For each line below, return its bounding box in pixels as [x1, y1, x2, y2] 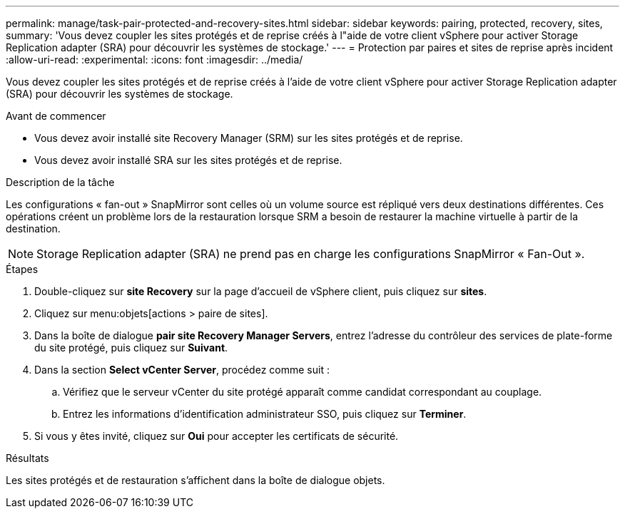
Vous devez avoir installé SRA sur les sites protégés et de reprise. [34, 154, 342, 166]
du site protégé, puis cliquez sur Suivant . [34, 341, 228, 354]
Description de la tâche [6, 176, 115, 188]
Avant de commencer [6, 110, 106, 122]
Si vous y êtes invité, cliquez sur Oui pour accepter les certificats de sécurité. [34, 430, 399, 442]
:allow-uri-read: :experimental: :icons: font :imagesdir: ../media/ [6, 53, 303, 66]
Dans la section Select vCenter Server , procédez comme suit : [34, 364, 330, 376]
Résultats [6, 452, 49, 464]
